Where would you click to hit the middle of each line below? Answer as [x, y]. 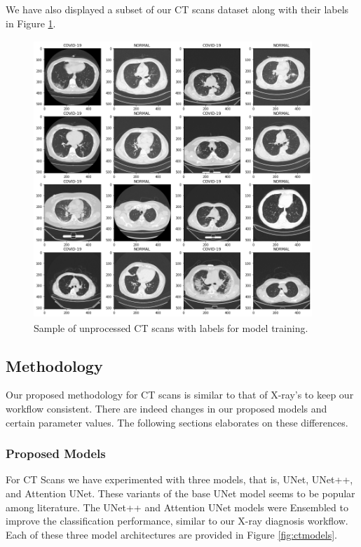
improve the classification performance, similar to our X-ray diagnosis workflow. [177, 521]
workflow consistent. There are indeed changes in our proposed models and [166, 409]
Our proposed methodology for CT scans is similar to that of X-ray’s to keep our [180, 395]
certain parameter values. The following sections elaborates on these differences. [177, 422]
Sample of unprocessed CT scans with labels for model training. [171, 327]
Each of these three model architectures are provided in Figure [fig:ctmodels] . [171, 534]
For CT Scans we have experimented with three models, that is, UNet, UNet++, [179, 479]
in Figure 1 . [31, 23]
